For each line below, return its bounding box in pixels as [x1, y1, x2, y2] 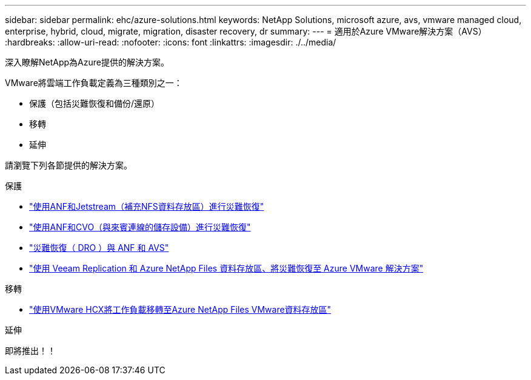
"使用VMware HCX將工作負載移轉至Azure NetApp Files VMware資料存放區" [29, 304, 332, 315]
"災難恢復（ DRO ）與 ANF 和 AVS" [29, 242, 169, 253]
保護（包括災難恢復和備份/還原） [29, 98, 160, 108]
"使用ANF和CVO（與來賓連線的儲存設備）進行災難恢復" [29, 222, 251, 232]
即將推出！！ [5, 345, 56, 356]
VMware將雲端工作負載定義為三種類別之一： [5, 78, 182, 88]
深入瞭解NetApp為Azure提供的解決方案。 [5, 57, 169, 67]
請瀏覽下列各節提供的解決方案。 [5, 160, 132, 170]
